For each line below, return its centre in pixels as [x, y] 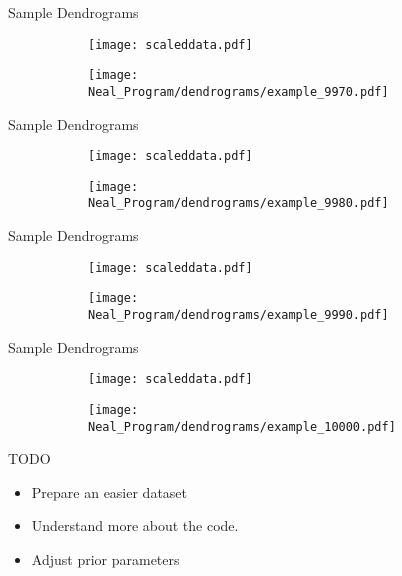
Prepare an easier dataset [109, 491]
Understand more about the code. [135, 525]
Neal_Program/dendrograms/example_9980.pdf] [238, 203]
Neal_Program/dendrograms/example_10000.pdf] [242, 426]
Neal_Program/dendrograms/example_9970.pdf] [238, 91]
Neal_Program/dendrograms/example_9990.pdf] [238, 315]
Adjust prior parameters [105, 559]
